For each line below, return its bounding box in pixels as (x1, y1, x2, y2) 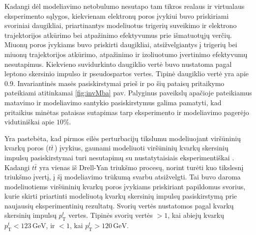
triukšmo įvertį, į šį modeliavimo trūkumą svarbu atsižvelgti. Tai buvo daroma (4, 172, 241, 182)
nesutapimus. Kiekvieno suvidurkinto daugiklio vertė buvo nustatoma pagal (4, 59, 232, 69)
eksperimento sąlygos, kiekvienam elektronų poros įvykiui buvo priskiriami (4, 10, 229, 21)
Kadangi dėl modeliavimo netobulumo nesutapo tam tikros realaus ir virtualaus (4, 1, 245, 11)
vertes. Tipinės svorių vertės (68, 210, 153, 220)
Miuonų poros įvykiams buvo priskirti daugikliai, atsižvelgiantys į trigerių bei (4, 39, 237, 50)
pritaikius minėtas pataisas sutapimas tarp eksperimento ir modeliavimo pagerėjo (4, 107, 249, 117)
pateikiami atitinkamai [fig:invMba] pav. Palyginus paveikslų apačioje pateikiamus (4, 88, 252, 98)
